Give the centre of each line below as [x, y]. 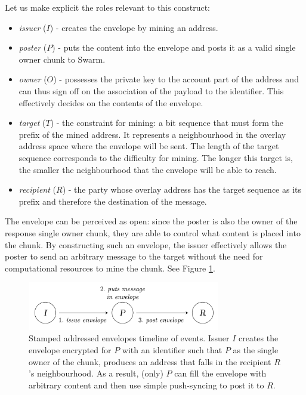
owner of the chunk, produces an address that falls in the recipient [150, 361]
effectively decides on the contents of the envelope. [111, 102]
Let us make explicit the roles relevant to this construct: [107, 7]
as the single [256, 349]
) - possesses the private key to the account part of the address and [176, 79]
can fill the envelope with [220, 373]
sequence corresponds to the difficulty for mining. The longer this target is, [156, 157]
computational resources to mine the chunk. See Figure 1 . [110, 268]
